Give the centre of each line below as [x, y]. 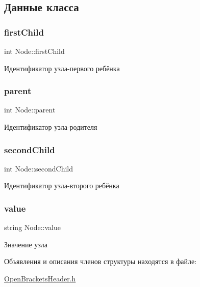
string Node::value [32, 227]
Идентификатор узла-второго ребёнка [62, 185]
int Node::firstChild [34, 51]
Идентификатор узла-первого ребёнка [62, 68]
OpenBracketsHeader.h [40, 278]
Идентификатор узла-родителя [51, 127]
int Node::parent [30, 110]
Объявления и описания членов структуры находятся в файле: [101, 261]
